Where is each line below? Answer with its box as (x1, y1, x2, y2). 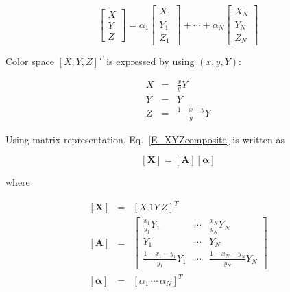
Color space (5, 54, 54, 69)
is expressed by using (106, 54, 195, 69)
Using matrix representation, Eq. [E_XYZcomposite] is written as (5, 132, 285, 146)
